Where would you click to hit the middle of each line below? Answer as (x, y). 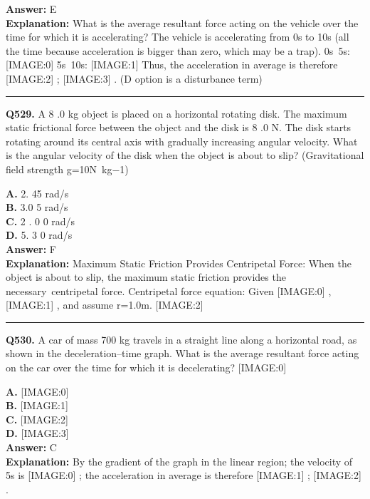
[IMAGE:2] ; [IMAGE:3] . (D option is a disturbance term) (134, 78)
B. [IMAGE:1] (37, 405)
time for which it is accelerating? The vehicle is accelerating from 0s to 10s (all (178, 37)
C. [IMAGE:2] (37, 419)
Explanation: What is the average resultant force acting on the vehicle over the (182, 22)
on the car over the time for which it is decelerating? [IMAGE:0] (146, 367)
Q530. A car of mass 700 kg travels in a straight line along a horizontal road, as (181, 339)
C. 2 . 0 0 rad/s (41, 221)
